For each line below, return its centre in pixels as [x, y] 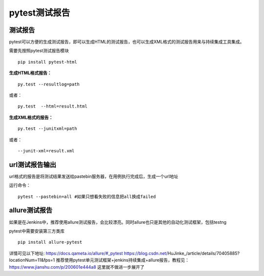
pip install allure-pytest [50, 242]
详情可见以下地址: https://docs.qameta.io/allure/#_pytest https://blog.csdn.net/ [88, 253]
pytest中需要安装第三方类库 [37, 231]
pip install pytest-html [47, 62]
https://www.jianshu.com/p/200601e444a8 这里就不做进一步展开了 [77, 267]
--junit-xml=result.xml [46, 151]
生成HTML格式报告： [30, 73]
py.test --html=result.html [53, 106]
